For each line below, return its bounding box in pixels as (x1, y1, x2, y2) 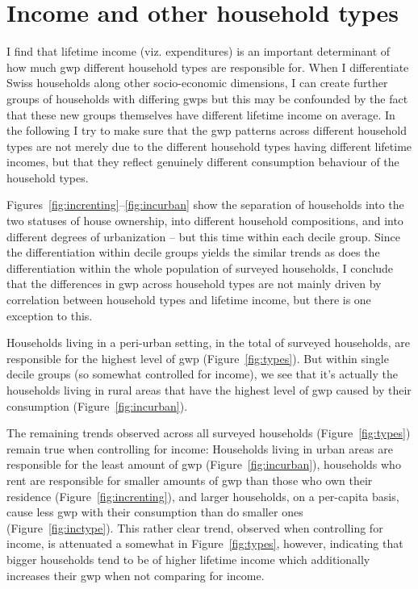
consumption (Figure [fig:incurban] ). (6, 397, 188, 414)
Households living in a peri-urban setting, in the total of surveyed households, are (6, 334, 410, 351)
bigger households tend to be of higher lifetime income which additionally (6, 550, 370, 567)
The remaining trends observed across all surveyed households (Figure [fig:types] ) (6, 424, 411, 441)
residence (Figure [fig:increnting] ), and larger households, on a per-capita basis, (6, 487, 399, 504)
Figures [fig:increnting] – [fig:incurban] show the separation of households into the (6, 196, 404, 213)
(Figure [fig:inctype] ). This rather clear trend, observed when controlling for (6, 519, 383, 536)
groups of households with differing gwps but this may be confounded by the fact (6, 90, 408, 107)
